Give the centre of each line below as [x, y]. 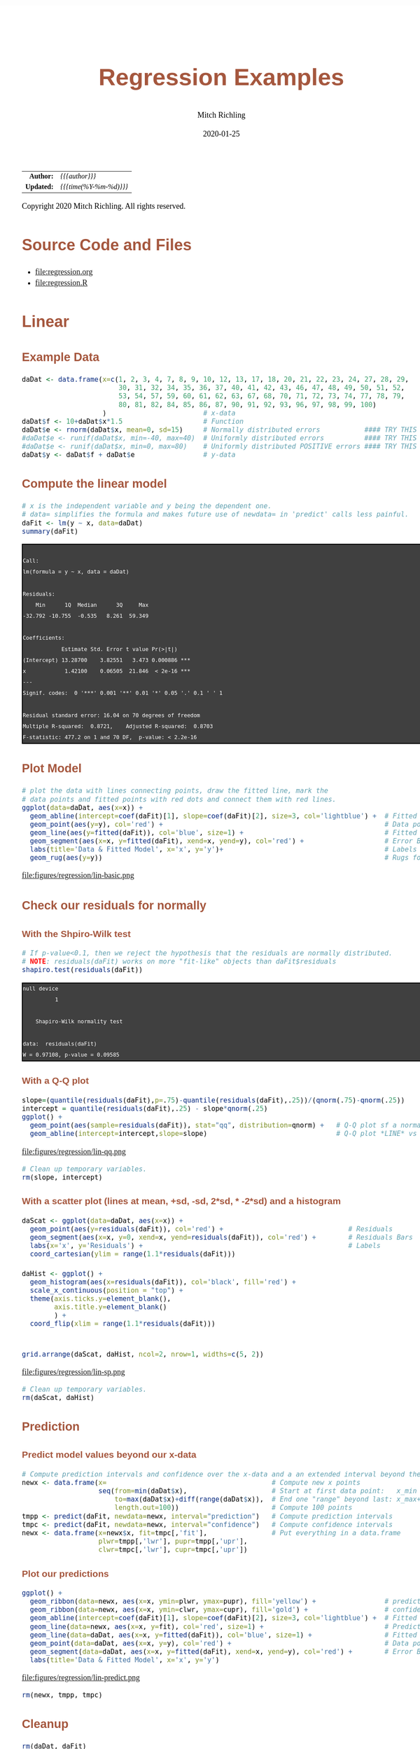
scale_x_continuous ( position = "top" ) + [106, 1290]
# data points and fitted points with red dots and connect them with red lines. [179, 799]
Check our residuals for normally [114, 906]
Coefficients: [44, 638]
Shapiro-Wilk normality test [79, 1022]
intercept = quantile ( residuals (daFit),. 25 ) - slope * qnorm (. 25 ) [145, 1109]
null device [41, 989]
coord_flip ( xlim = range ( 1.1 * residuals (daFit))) [123, 1324]
